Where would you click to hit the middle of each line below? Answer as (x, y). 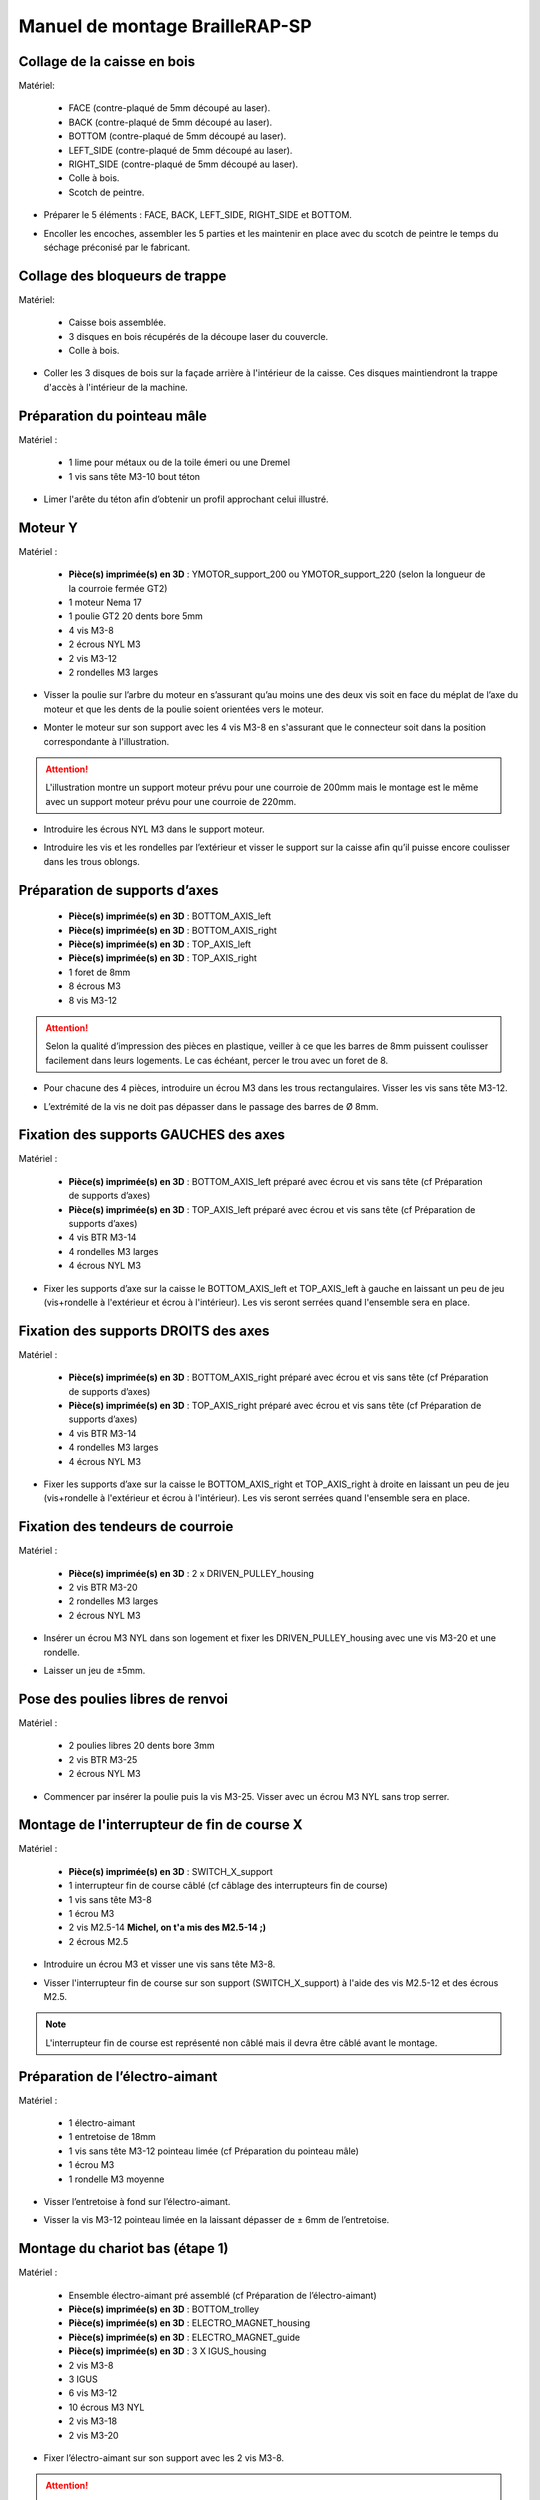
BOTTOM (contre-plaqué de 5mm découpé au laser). (177, 136)
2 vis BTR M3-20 (103, 1587)
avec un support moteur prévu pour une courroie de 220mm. (171, 801)
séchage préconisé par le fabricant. (117, 247)
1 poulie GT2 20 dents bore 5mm (136, 616)
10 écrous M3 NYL (106, 2407)
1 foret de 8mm (99, 972)
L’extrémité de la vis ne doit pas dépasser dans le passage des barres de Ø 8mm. (211, 1106)
